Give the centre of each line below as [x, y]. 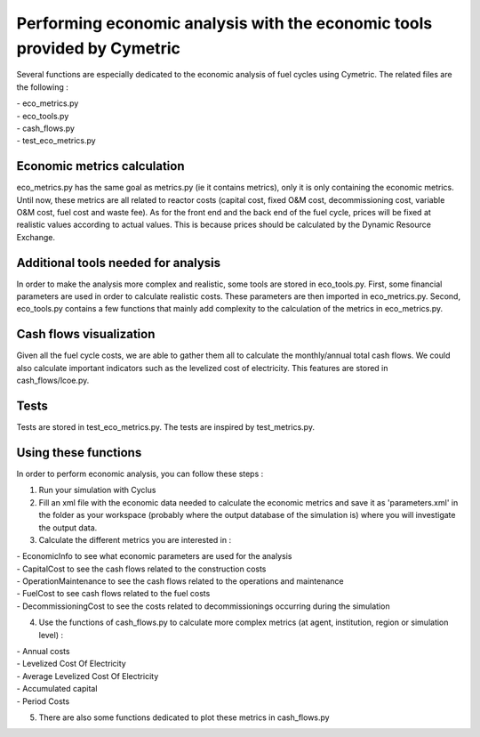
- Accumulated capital [57, 689]
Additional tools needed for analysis [119, 263]
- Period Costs [43, 701]
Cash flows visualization [86, 334]
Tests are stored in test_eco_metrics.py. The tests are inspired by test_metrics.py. [166, 427]
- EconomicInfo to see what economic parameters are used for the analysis [154, 556]
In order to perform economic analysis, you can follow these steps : [140, 474]
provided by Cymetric [99, 48]
